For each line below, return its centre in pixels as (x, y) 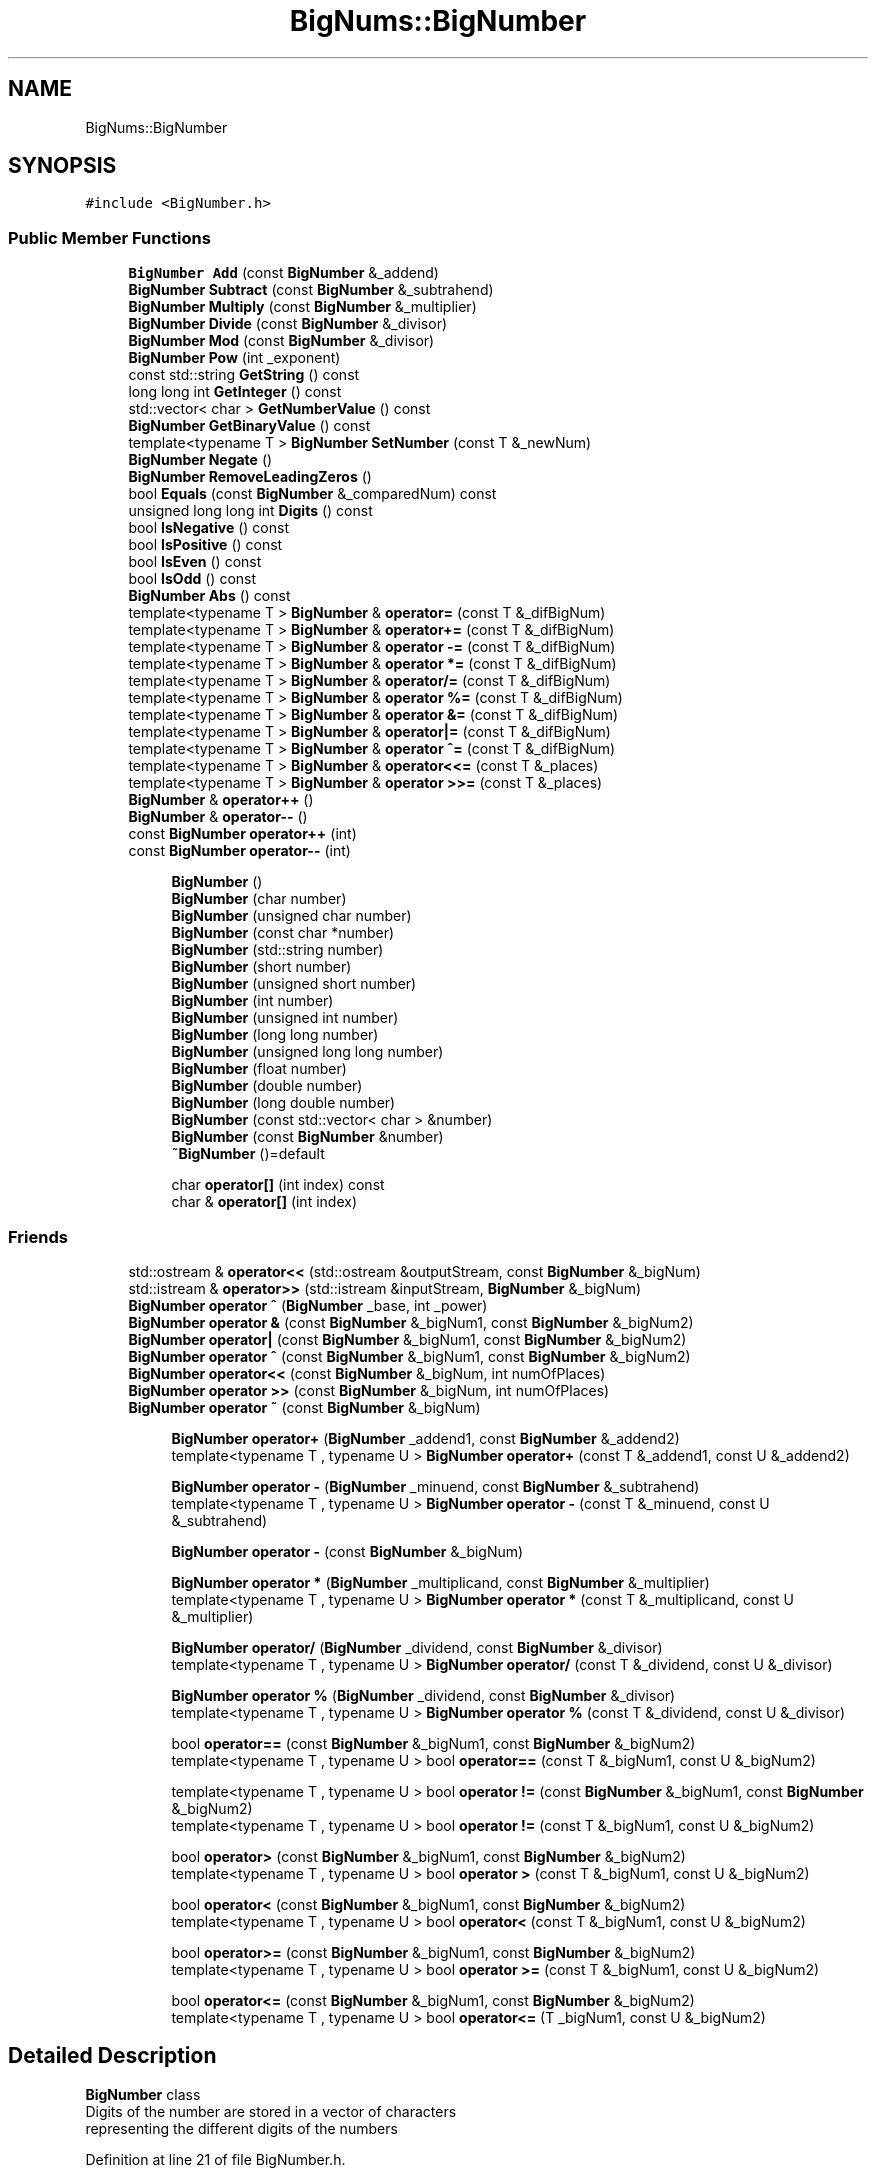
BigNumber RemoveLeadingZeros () (250, 477)
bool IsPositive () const (205, 545)
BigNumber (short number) (261, 967)
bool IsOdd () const (192, 579)
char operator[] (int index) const (278, 1185)
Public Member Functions (109, 237)
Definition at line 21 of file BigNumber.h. (215, 2159)
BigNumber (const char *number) (283, 933)
